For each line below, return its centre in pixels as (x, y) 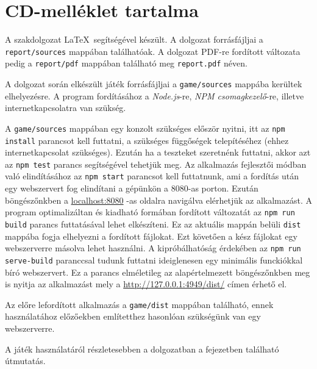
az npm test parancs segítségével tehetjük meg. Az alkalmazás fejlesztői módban (156, 164)
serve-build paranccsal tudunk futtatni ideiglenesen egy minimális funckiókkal (154, 260)
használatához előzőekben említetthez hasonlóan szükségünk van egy (133, 316)
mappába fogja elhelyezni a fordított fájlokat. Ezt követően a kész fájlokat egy (151, 236)
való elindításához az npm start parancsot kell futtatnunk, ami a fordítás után (152, 176)
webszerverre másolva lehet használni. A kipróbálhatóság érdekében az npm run (153, 248)
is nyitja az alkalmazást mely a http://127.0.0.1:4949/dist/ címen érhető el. (146, 284)
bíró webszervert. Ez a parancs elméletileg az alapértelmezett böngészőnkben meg (158, 272)
